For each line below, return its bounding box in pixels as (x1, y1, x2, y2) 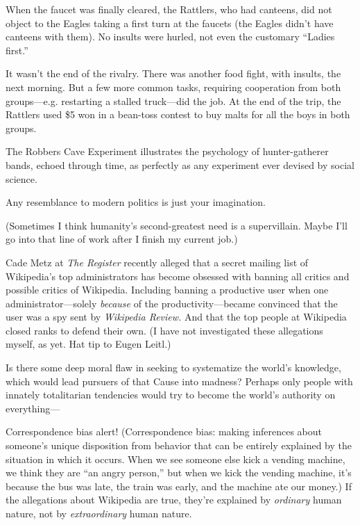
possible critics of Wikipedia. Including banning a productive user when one (6, 282, 329, 297)
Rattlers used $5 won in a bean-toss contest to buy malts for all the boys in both (6, 107, 350, 122)
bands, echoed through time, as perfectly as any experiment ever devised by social (6, 157, 354, 172)
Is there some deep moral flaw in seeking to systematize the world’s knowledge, (6, 360, 341, 375)
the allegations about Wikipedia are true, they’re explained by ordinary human (6, 492, 342, 507)
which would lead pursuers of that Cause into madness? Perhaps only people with (6, 373, 353, 388)
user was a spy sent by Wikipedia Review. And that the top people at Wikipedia (6, 309, 347, 324)
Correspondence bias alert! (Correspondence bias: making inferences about (6, 424, 323, 439)
